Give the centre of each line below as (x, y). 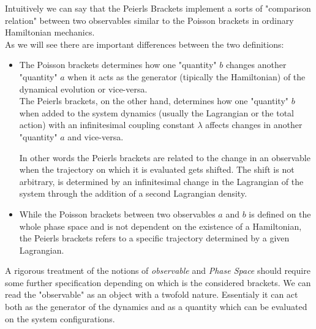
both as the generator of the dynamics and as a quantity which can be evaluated (156, 307)
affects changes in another (254, 125)
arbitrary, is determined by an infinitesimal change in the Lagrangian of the (161, 181)
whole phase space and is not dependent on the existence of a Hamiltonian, (160, 226)
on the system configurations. (60, 318)
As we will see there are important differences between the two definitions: (145, 44)
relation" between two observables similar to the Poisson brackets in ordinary (149, 20)
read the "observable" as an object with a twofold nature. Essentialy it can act (152, 294)
